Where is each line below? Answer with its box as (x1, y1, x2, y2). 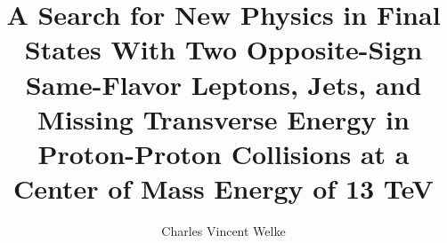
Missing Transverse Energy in (37, 100, 410, 137)
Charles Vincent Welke (161, 222, 286, 240)
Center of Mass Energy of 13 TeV (13, 170, 434, 207)
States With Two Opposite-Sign (24, 31, 423, 67)
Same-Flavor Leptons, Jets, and (25, 66, 422, 102)
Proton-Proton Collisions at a (37, 135, 410, 171)
